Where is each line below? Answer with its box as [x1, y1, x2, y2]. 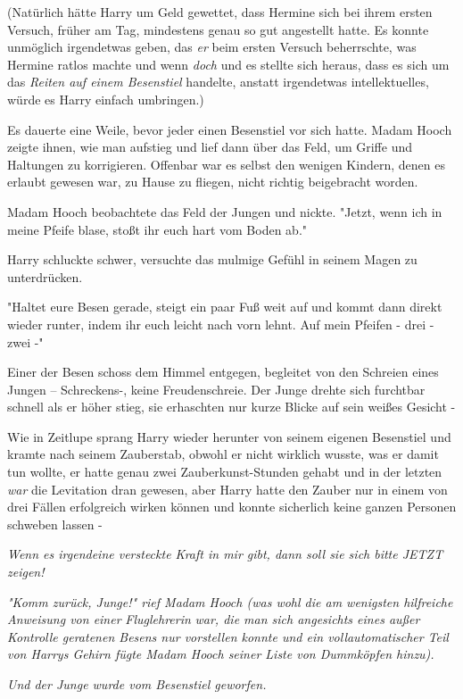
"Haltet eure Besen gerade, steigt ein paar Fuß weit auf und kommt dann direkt [7, 297, 442, 316]
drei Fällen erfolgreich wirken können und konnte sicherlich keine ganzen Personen [7, 497, 457, 516]
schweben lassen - [7, 514, 103, 533]
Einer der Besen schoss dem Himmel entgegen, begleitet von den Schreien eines [7, 362, 439, 381]
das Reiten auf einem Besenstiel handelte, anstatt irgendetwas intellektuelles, [7, 72, 429, 91]
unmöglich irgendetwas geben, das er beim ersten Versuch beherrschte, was [7, 37, 417, 56]
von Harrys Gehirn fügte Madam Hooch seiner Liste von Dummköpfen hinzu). [7, 645, 434, 663]
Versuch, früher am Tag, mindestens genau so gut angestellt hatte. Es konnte [7, 20, 429, 38]
